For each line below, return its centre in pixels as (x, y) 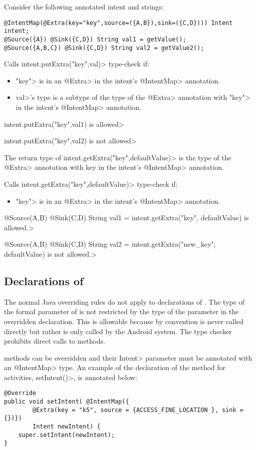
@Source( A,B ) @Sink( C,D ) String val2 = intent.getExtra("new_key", (110, 244)
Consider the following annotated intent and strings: (84, 6)
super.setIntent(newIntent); (66, 435)
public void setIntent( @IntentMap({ (67, 402)
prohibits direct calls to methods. (55, 341)
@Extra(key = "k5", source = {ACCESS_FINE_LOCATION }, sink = (138, 410)
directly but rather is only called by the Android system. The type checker (118, 331)
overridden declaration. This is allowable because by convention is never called (124, 321)
